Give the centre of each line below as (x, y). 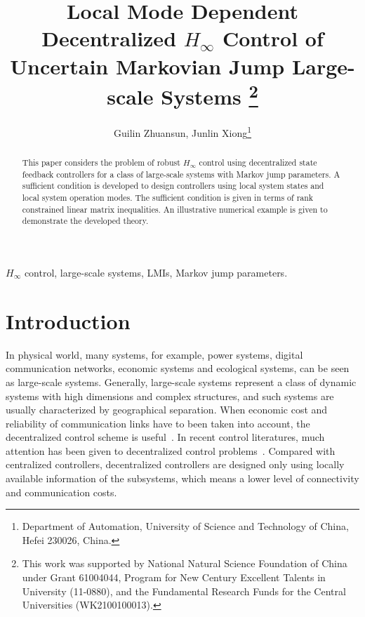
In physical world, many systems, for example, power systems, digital (154, 354)
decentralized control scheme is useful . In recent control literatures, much (165, 437)
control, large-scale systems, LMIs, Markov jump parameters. (156, 272)
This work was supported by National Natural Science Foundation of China (185, 563)
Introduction (68, 320)
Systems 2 (210, 95)
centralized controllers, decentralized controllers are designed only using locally (175, 464)
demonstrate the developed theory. (85, 221)
